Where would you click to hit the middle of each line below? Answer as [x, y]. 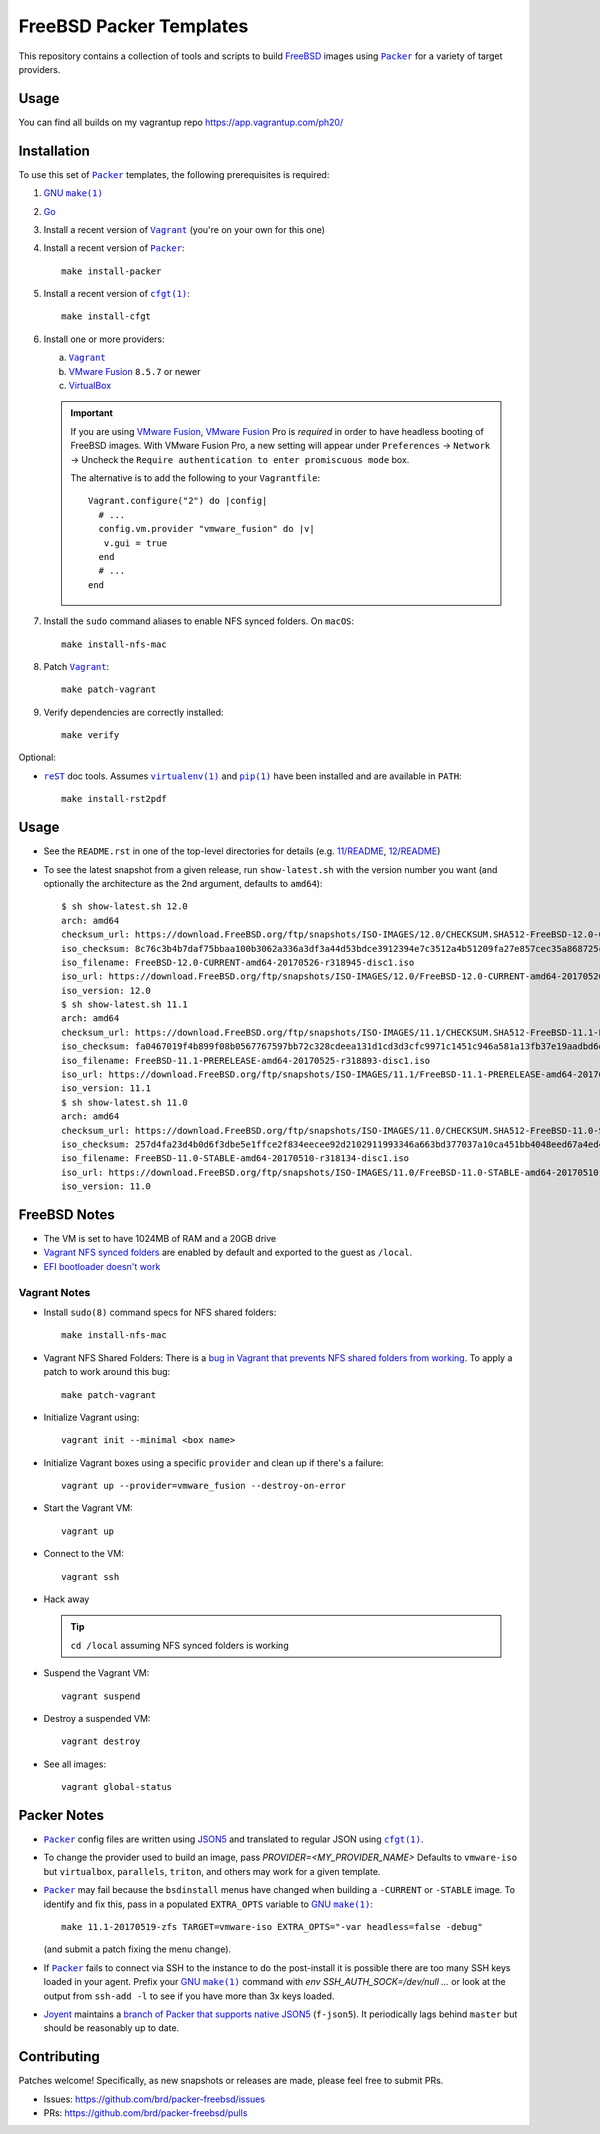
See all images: [75, 1764]
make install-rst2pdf [114, 799]
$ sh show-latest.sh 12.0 [125, 906]
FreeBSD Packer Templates [133, 26]
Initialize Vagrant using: [91, 1417]
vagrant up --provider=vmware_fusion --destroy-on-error [204, 1486]
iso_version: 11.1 [106, 1088]
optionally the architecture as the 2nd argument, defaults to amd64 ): [183, 883]
